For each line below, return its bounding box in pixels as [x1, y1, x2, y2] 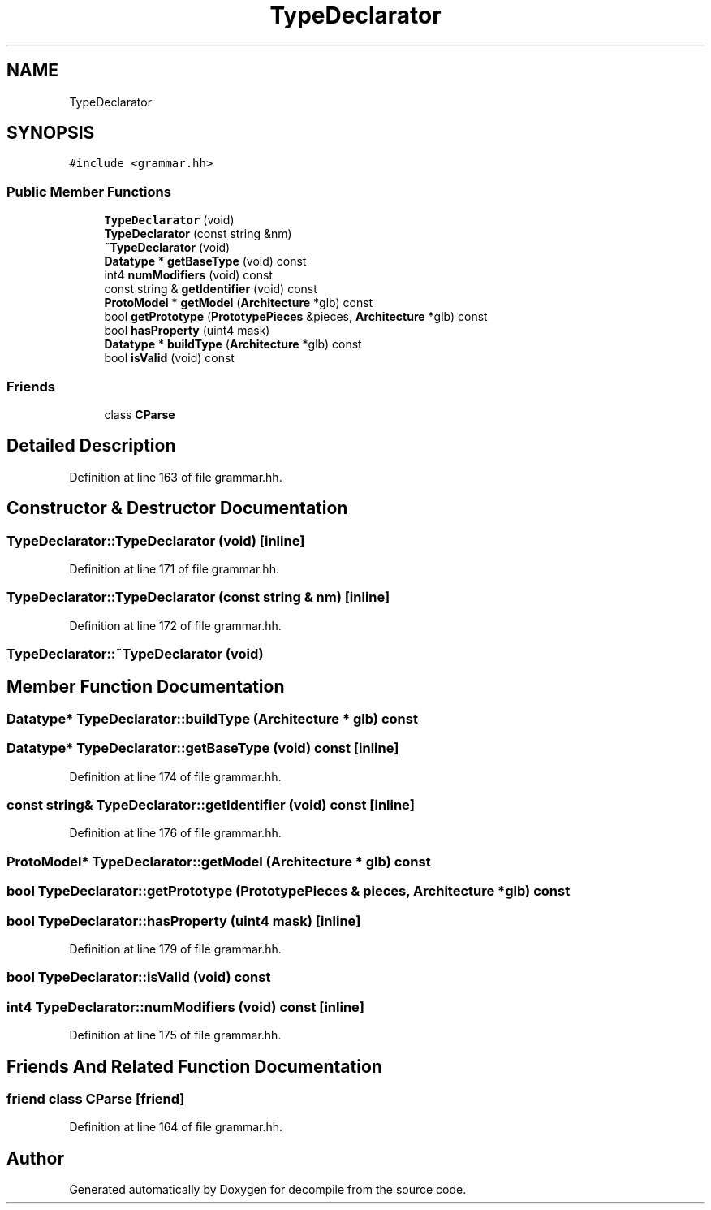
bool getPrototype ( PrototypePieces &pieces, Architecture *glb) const [104, 309, 488, 324]
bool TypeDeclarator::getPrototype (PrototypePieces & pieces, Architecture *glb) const [6, 883, 571, 900]
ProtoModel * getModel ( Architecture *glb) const [104, 296, 373, 310]
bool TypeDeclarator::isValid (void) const [6, 969, 271, 986]
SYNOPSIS [6, 123, 95, 144]
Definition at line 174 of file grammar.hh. [69, 769, 282, 784]
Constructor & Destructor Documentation [6, 498, 348, 519]
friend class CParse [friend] [6, 1090, 185, 1107]
